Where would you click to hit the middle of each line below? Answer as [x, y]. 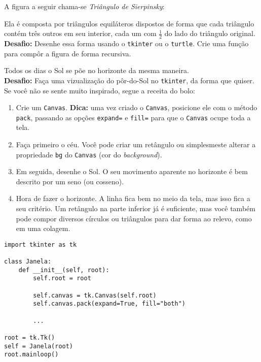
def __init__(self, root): [64, 270]
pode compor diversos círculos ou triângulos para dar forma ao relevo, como [134, 218]
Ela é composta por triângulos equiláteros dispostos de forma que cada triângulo [129, 23]
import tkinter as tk [41, 244]
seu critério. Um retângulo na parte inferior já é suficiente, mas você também [136, 208]
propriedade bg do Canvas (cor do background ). [89, 154]
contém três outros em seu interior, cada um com [80, 33]
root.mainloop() [31, 355]
